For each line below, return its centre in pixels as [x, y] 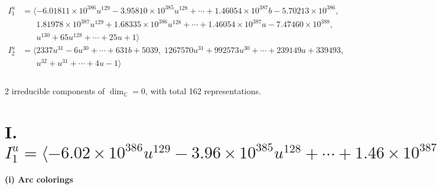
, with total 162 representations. [203, 91]
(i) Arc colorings [39, 179]
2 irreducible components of [55, 91]
